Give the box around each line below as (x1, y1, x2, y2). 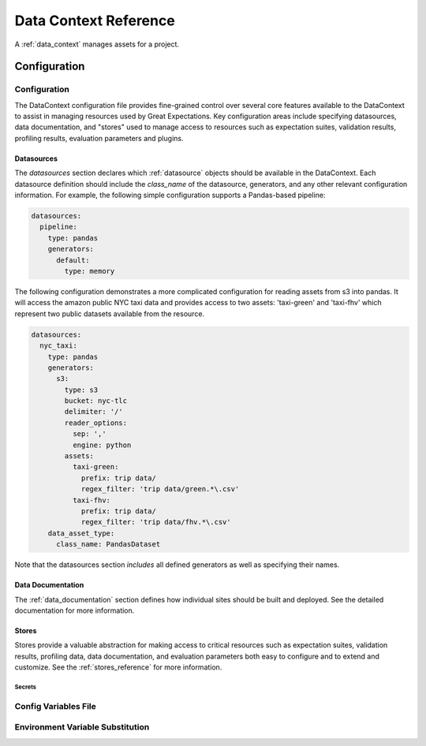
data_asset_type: (47, 528, 115, 538)
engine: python (72, 440, 132, 449)
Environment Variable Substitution (14, 722, 150, 733)
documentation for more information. (14, 606, 135, 615)
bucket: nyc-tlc (64, 397, 128, 405)
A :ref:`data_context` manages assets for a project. (14, 39, 180, 49)
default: (56, 256, 90, 264)
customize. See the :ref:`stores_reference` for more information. (14, 662, 222, 672)
